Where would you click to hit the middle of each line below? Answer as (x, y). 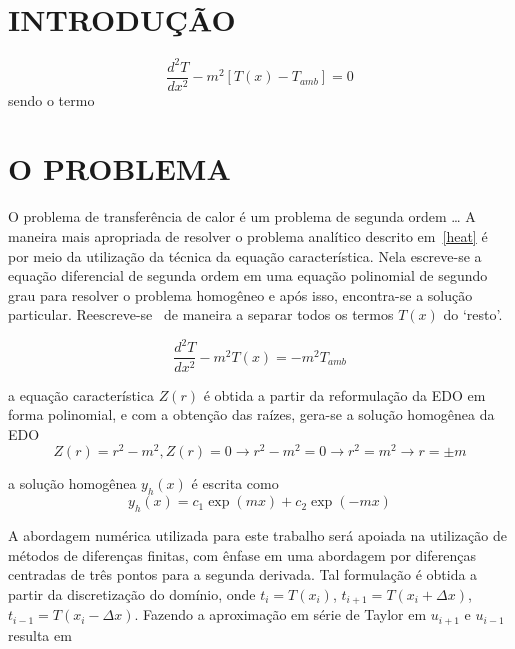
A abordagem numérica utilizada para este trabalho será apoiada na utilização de (257, 534)
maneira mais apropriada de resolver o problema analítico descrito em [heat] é (248, 236)
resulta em (40, 634)
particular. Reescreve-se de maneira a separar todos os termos (201, 314)
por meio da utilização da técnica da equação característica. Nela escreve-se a (245, 255)
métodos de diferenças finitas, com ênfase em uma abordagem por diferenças (242, 554)
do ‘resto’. (473, 314)
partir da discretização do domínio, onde (132, 593)
